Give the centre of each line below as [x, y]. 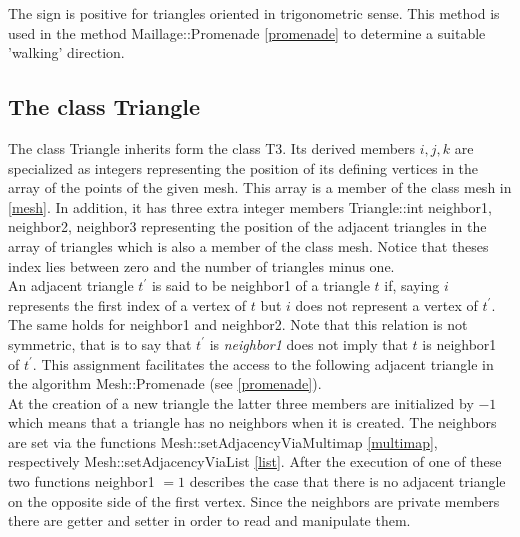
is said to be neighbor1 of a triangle [260, 285]
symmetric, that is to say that [100, 343]
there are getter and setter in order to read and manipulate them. [209, 520]
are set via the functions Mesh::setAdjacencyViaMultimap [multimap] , [223, 441]
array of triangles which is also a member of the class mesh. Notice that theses [248, 245]
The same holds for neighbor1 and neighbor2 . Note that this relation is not [238, 324]
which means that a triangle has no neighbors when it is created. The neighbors [252, 422]
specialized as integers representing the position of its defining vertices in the [243, 167]
